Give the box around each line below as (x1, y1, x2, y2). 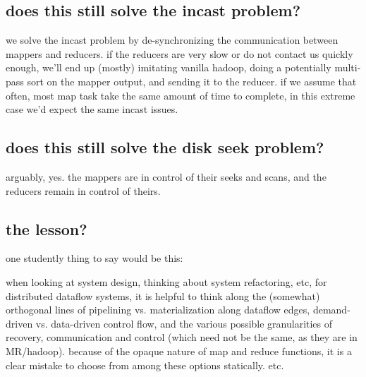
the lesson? (6, 217, 87, 239)
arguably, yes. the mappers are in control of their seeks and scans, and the (6, 169, 327, 184)
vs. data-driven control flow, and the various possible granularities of (35, 316, 333, 330)
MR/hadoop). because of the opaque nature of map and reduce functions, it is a (6, 343, 352, 358)
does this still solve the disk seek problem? (6, 136, 324, 158)
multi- (334, 60, 361, 75)
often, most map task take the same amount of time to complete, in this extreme (6, 88, 355, 102)
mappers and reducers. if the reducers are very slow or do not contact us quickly (6, 46, 353, 61)
